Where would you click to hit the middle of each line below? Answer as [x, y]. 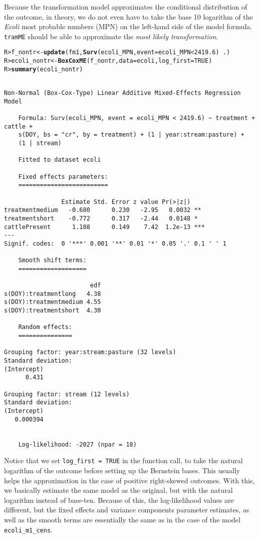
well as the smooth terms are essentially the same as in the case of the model [122, 519]
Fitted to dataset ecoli [60, 160]
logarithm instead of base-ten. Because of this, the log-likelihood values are [119, 500]
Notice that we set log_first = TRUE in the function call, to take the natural [123, 460]
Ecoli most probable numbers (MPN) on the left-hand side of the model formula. [128, 26]
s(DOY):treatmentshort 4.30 [53, 311]
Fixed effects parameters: [63, 177]
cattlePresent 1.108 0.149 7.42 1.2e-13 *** [104, 227]
